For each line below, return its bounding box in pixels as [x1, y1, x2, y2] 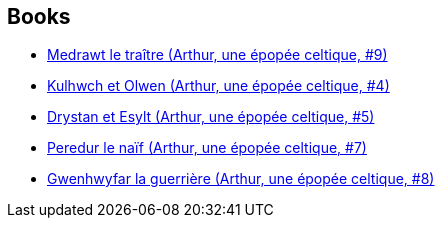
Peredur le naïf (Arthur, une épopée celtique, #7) [47, 139, 367, 157]
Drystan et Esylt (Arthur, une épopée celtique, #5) [47, 108, 375, 126]
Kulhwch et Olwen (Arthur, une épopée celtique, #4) [47, 77, 390, 95]
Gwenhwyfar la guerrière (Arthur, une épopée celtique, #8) [47, 170, 435, 188]
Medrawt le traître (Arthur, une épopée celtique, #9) [47, 46, 388, 64]
